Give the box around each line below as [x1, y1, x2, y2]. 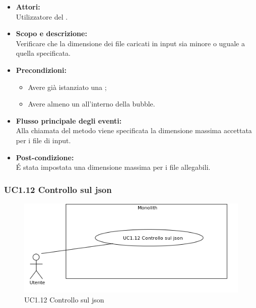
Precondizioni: [16, 64, 67, 75]
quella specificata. [16, 48, 71, 58]
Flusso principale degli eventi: [16, 115, 122, 126]
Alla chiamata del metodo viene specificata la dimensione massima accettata [16, 125, 252, 136]
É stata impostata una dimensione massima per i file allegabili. [16, 162, 211, 172]
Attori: [16, 2, 40, 12]
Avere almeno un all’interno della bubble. [28, 98, 155, 109]
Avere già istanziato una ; [28, 81, 107, 92]
